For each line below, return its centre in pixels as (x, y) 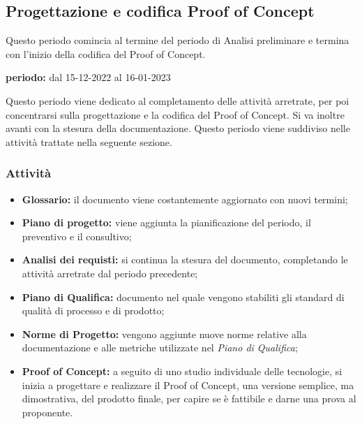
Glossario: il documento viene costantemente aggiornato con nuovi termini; (185, 199)
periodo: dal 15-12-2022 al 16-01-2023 (88, 77)
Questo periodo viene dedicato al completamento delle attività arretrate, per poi (178, 100)
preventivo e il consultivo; (77, 236)
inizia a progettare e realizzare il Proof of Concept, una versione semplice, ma (188, 385)
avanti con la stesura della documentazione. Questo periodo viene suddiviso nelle (178, 128)
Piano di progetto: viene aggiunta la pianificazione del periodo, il (166, 222)
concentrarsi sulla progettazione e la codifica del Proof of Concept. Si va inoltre (175, 114)
